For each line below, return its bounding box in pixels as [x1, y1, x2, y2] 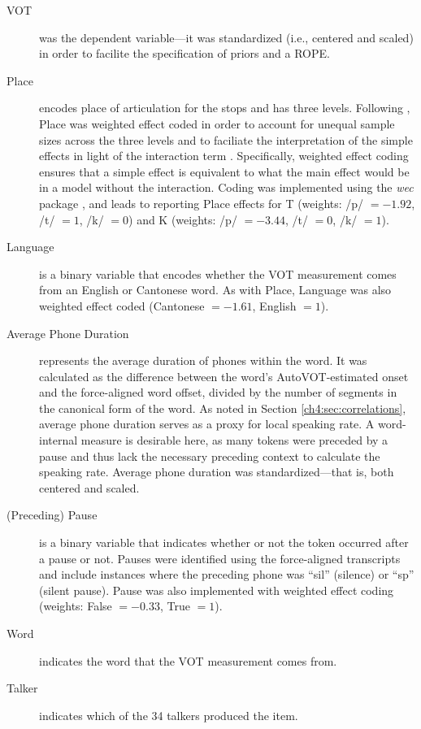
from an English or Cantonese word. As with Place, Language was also [39, 281, 392, 298]
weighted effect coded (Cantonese [39, 297, 205, 314]
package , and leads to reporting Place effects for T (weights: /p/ [39, 194, 364, 211]
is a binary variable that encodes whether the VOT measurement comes [39, 265, 397, 282]
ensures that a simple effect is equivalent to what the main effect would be [39, 163, 410, 180]
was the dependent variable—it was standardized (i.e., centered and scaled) [39, 28, 414, 46]
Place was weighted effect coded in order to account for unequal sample [39, 115, 395, 132]
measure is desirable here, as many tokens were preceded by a [80, 432, 388, 449]
